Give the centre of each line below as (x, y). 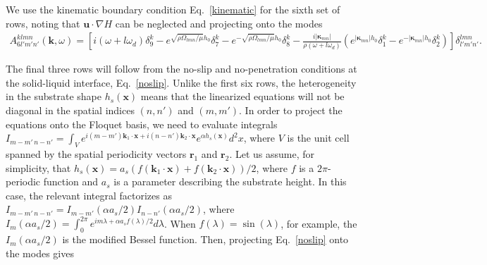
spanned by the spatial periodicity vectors (96, 153)
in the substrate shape (54, 96)
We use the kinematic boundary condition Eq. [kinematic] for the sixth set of (173, 9)
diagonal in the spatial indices (70, 110)
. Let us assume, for (272, 153)
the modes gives (40, 253)
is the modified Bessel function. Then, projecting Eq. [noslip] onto (205, 239)
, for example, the (319, 223)
